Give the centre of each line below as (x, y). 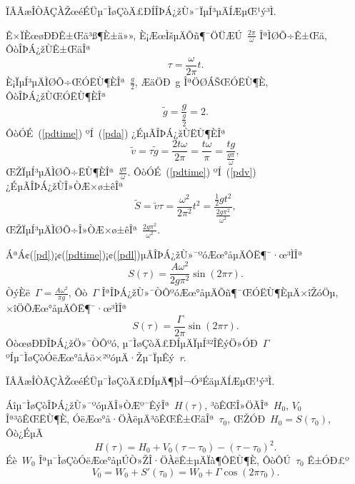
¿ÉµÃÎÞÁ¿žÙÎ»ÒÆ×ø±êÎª (65, 186)
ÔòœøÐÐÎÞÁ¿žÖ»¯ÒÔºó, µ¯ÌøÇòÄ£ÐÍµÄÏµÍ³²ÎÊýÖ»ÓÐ (132, 342)
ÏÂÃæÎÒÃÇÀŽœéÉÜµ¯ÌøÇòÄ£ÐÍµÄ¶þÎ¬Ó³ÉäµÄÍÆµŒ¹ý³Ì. (140, 381)
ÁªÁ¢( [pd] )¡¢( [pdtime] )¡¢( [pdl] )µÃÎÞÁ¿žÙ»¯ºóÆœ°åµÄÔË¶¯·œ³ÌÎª (154, 254)
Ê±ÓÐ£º (328, 460)
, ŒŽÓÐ (246, 419)
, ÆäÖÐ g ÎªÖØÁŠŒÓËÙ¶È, (201, 82)
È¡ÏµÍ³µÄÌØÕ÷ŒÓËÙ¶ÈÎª (65, 82)
